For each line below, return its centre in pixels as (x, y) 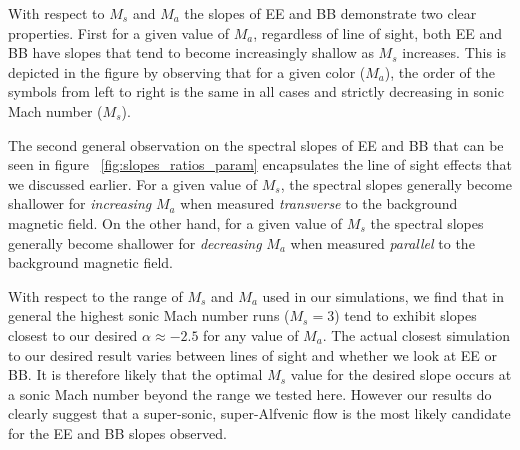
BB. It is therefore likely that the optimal (135, 374)
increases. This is (454, 52)
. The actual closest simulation (416, 334)
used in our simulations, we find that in (383, 295)
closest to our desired (73, 334)
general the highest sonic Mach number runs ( (149, 315)
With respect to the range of (95, 295)
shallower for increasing (80, 203)
